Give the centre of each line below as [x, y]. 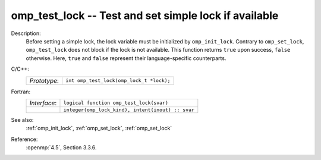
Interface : [43, 103]
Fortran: [21, 92]
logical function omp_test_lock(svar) [116, 103]
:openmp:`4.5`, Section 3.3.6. [61, 148]
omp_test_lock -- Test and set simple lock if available [145, 15]
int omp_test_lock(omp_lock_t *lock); [118, 80]
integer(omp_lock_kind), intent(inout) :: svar [129, 110]
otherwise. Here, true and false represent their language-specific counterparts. [126, 58]
